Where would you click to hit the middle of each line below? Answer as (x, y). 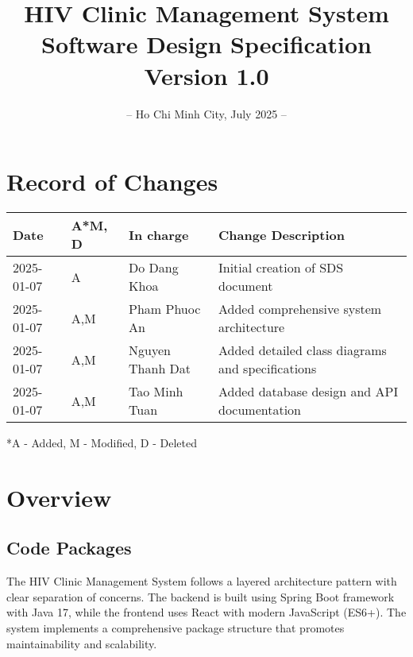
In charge (159, 234)
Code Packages (69, 548)
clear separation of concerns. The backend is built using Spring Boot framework (201, 596)
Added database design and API (309, 392)
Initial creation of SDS (281, 268)
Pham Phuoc (165, 309)
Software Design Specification (206, 44)
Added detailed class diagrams (303, 350)
